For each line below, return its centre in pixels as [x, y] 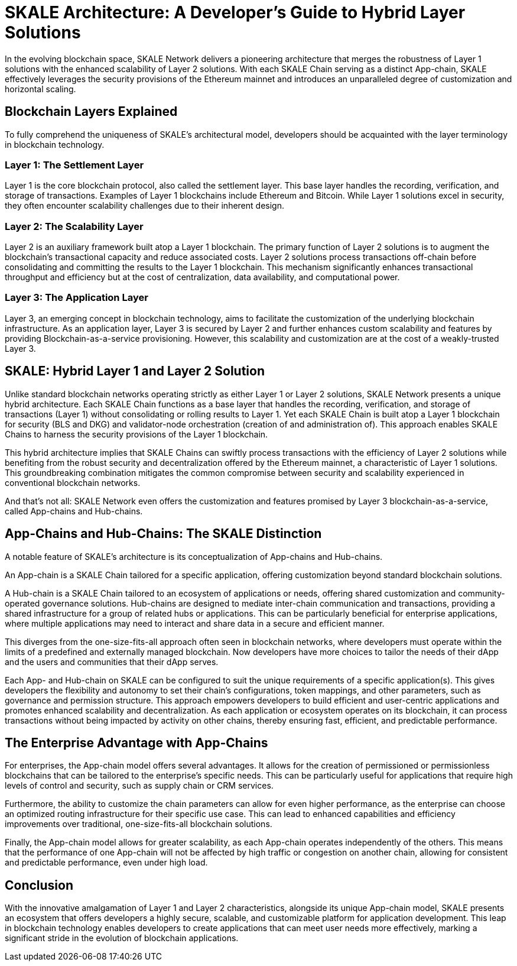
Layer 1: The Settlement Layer [74, 165]
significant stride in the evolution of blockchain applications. [122, 938]
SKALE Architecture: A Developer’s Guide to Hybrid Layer [235, 12]
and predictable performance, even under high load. [106, 863]
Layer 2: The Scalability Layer [74, 226]
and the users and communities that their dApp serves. [112, 662]
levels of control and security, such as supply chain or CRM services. [139, 786]
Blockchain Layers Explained [91, 112]
